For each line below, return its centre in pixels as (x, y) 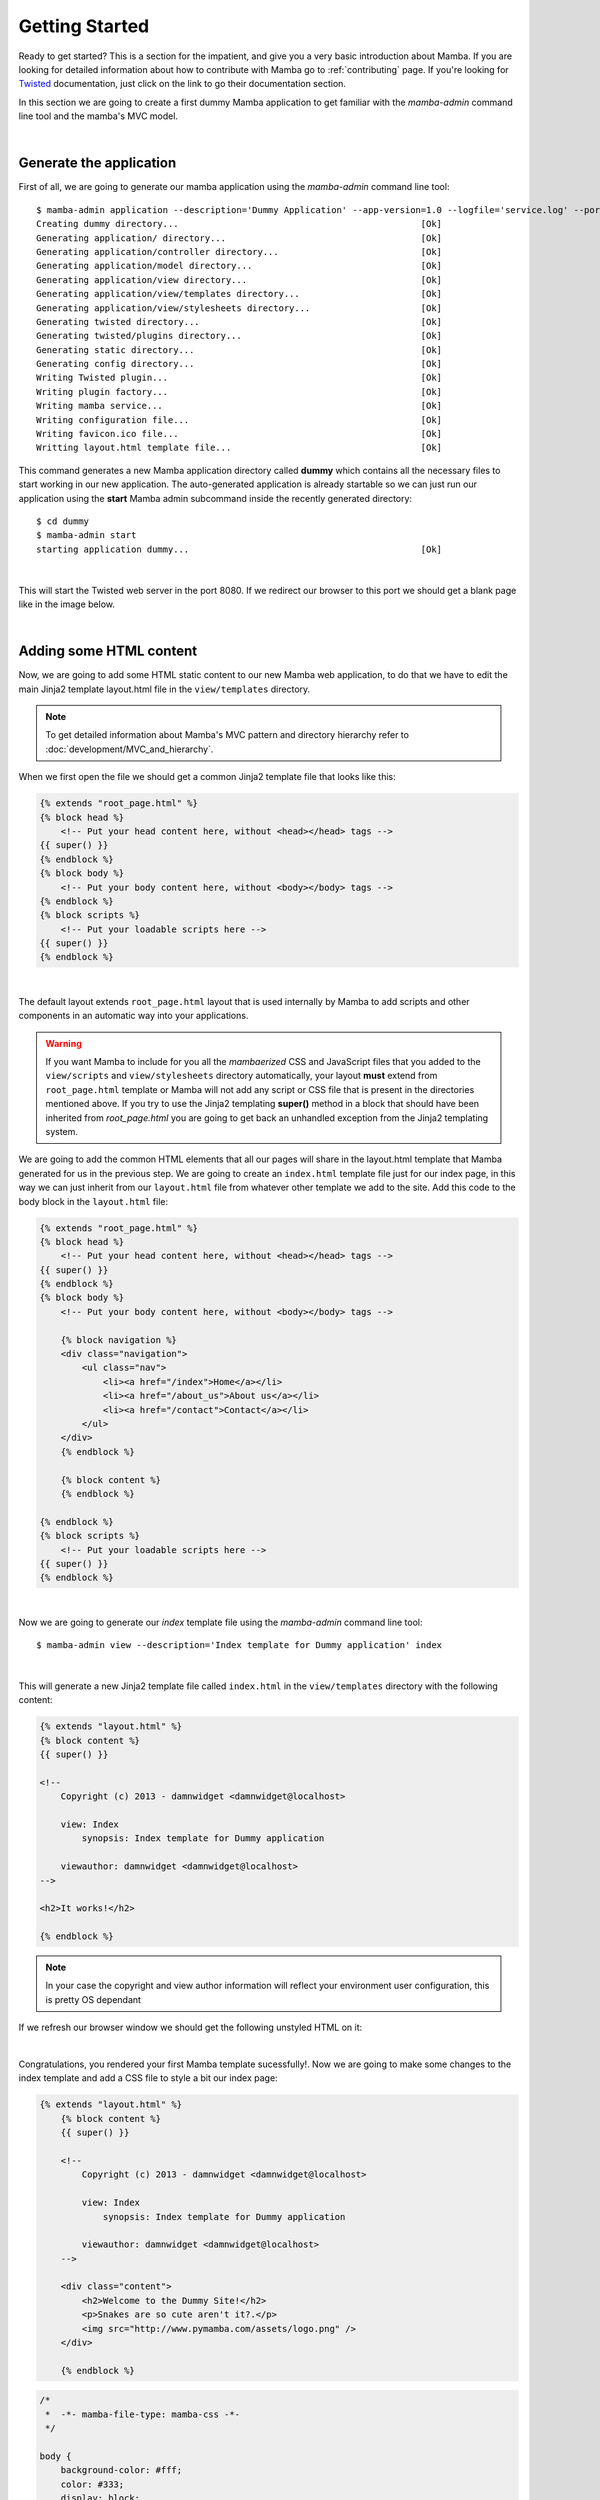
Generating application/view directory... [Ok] (239, 279)
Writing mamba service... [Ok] (239, 406)
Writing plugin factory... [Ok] (239, 391)
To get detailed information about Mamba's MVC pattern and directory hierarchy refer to (227, 735)
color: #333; (92, 2484)
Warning (63, 1043)
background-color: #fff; (121, 2470)
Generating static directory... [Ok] (239, 349)
